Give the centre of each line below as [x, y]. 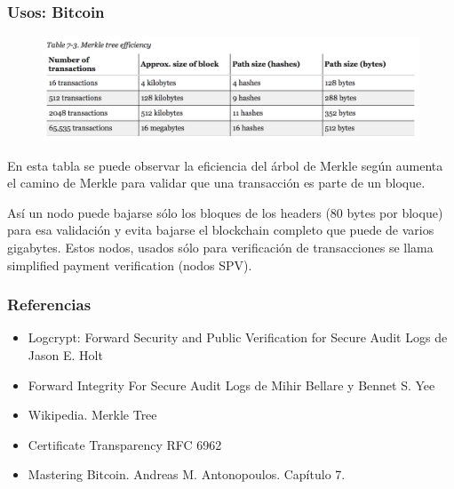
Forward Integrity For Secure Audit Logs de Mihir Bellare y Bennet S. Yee [231, 385]
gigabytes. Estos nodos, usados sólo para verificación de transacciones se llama [220, 247]
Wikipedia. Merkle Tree [92, 415]
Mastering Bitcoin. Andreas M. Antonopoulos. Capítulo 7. [187, 474]
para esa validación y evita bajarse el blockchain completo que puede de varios [221, 230]
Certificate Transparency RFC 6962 [125, 444]
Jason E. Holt [65, 354]
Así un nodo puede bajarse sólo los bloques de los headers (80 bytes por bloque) [225, 212]
